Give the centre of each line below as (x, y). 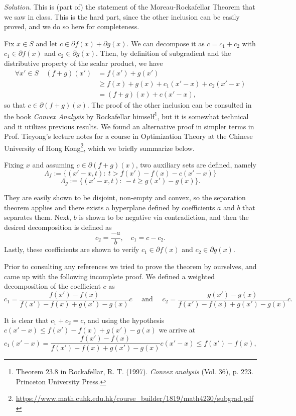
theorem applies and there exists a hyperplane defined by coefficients (110, 207)
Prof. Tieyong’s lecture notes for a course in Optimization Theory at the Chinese (128, 136)
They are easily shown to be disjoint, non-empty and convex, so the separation (125, 197)
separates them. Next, (38, 217)
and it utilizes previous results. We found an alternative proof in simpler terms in (129, 126)
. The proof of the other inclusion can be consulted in (169, 104)
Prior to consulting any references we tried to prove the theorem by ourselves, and (130, 266)
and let (47, 43)
